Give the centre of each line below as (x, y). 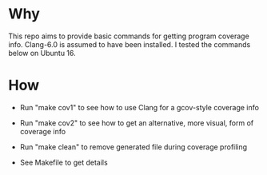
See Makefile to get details (64, 162)
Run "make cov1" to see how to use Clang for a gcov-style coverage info (139, 107)
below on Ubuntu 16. (42, 53)
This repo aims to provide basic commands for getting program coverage (129, 36)
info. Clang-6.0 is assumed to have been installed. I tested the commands (130, 44)
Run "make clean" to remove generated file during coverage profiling (133, 147)
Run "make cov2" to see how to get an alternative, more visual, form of (137, 123)
